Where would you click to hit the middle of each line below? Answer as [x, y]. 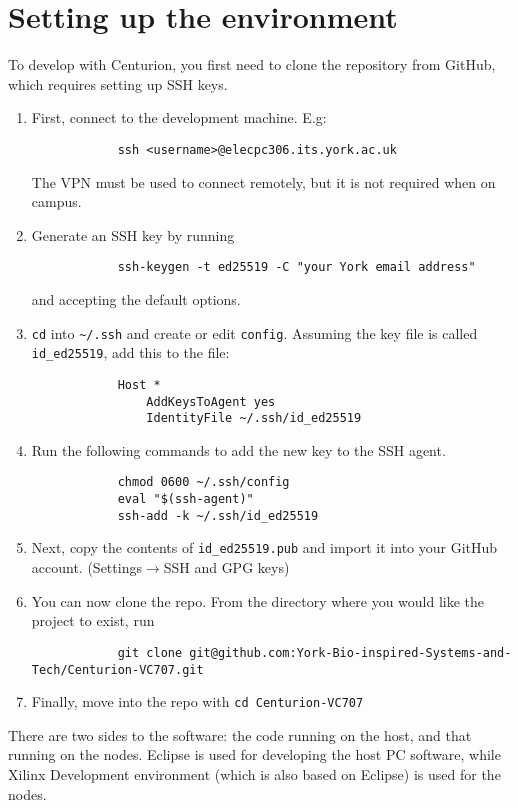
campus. [56, 201]
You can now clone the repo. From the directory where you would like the [258, 600]
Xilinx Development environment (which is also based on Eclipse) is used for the [254, 774]
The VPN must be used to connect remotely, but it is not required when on [263, 181]
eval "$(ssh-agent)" [185, 499]
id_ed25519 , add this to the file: [130, 352]
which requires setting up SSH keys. [118, 83]
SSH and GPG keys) [226, 567]
